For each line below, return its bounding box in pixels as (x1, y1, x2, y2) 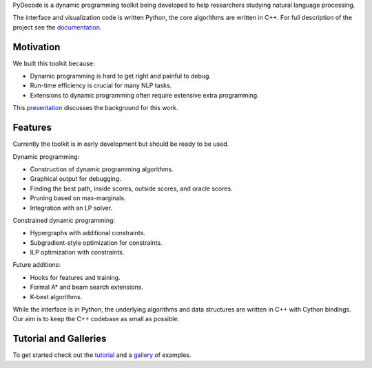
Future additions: (12, 261, 61, 269)
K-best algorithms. (30, 292, 83, 301)
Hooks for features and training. (30, 273, 121, 281)
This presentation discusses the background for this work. (12, 104, 178, 112)
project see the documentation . (12, 23, 102, 31)
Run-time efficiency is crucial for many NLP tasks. (30, 81, 172, 89)
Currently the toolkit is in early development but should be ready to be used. (12, 140, 229, 148)
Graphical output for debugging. (30, 175, 122, 183)
